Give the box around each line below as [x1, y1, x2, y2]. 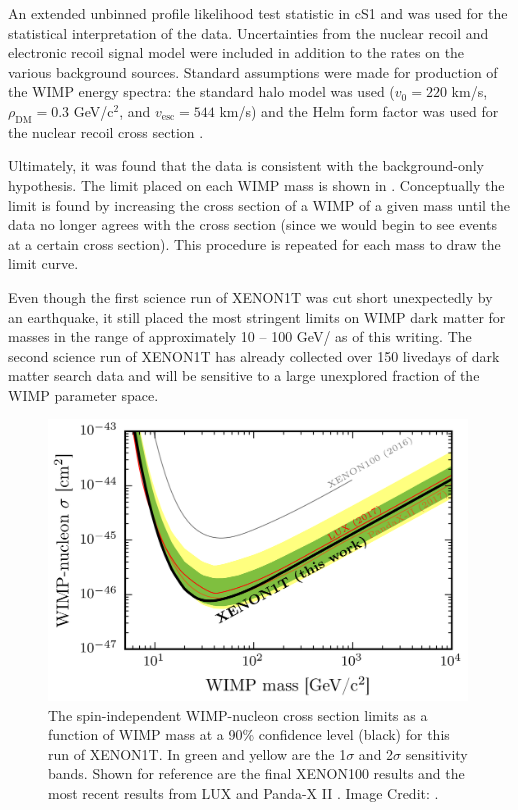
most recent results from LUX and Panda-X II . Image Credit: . [48, 783, 439, 804]
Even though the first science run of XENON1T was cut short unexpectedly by [8, 286, 493, 307]
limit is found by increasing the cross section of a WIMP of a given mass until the [8, 194, 511, 215]
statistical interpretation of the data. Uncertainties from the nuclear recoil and [8, 22, 489, 43]
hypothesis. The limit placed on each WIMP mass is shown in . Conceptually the [8, 174, 505, 195]
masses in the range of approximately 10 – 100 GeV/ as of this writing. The [8, 326, 472, 347]
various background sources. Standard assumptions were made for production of [8, 61, 498, 82]
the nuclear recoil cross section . [8, 121, 204, 142]
